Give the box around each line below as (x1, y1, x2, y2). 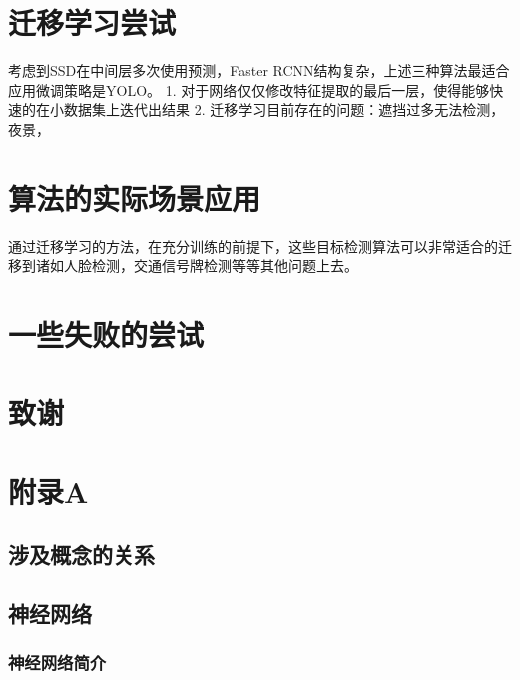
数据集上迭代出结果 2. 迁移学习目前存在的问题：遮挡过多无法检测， (63, 99, 505, 120)
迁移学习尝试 (8, 2, 177, 43)
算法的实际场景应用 (8, 177, 261, 218)
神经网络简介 (8, 650, 107, 675)
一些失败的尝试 (8, 314, 205, 354)
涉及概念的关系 (8, 539, 155, 570)
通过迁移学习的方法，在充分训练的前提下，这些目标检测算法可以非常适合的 (8, 235, 498, 256)
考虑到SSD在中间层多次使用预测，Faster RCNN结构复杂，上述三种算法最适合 (8, 60, 510, 81)
